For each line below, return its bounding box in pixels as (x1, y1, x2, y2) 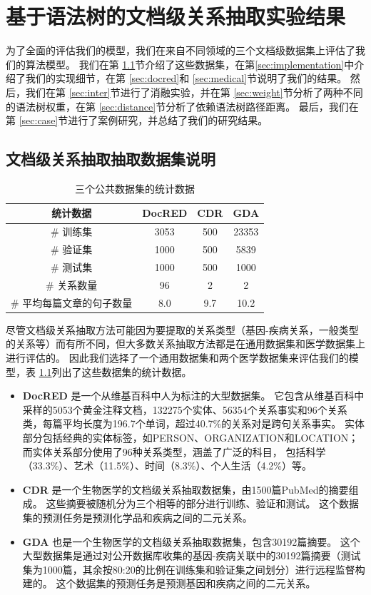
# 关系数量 (46, 277, 98, 292)
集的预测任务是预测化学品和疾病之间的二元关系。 (22, 509, 253, 524)
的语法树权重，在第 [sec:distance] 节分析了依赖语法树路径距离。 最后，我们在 (6, 98, 359, 113)
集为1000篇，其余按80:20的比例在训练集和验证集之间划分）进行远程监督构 (22, 561, 365, 576)
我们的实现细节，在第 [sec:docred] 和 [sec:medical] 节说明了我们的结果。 (25, 71, 347, 86)
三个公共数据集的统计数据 (75, 180, 195, 195)
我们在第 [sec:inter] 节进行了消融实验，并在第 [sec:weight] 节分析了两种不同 (25, 84, 363, 99)
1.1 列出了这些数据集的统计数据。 (39, 364, 192, 379)
